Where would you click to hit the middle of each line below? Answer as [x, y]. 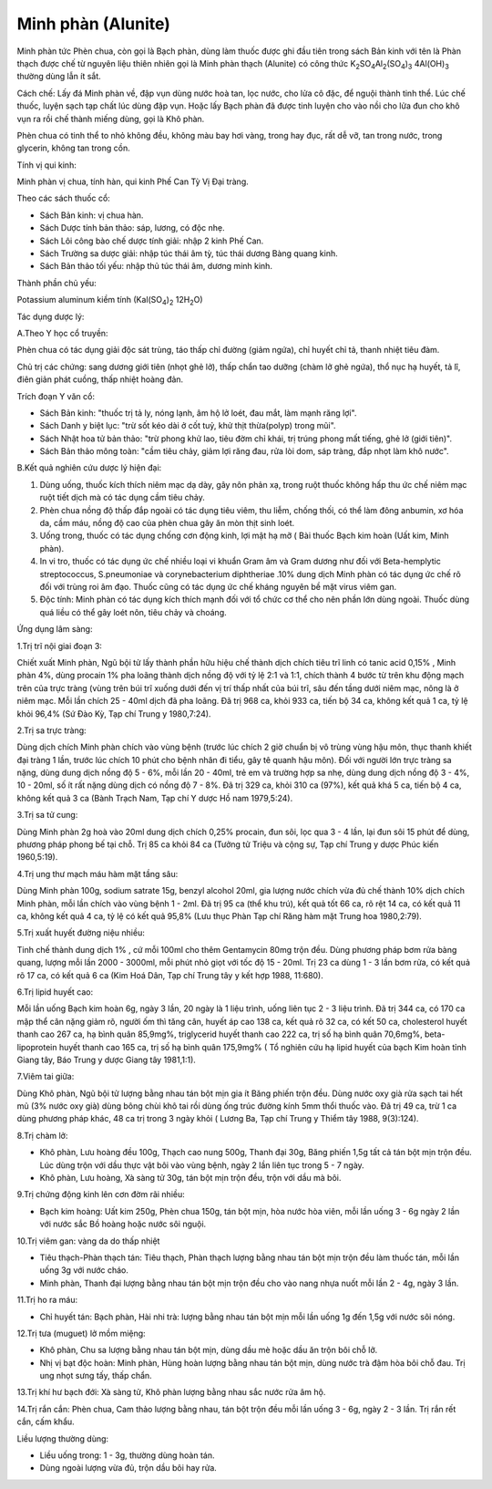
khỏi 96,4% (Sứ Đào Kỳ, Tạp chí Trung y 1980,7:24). [114, 713]
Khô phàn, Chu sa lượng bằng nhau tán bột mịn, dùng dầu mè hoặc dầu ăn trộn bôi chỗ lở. [209, 1350]
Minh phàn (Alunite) [93, 24]
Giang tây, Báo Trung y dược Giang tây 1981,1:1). [106, 1060]
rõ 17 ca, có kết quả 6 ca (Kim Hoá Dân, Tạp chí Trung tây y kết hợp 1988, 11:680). [170, 975]
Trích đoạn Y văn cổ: [56, 396]
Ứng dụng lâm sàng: [55, 629]
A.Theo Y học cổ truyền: [62, 333]
